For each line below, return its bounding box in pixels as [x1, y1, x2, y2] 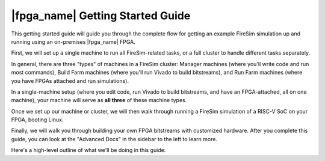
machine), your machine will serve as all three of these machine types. [11, 97, 187, 104]
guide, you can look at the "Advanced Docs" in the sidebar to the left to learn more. [11, 135, 218, 142]
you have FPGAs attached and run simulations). [11, 77, 129, 84]
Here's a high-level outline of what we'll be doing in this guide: [11, 147, 166, 154]
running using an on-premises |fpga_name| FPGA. [11, 38, 135, 45]
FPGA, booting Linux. [11, 116, 64, 123]
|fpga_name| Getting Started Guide [11, 9, 191, 22]
